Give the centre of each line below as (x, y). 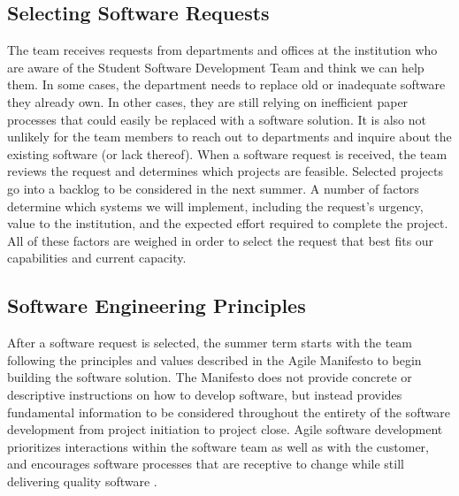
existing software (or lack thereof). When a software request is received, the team (227, 153)
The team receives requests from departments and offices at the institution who (222, 50)
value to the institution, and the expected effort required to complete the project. (228, 223)
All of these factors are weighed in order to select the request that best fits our (221, 240)
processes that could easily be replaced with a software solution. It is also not (217, 119)
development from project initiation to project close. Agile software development (225, 429)
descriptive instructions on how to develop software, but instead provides (205, 394)
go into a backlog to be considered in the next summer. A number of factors (213, 188)
